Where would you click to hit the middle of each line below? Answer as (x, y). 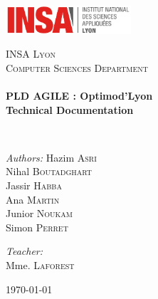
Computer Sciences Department (77, 67)
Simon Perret (37, 227)
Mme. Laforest (40, 264)
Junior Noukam (39, 213)
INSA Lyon (31, 54)
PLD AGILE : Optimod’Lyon (79, 96)
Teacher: (25, 251)
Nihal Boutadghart (49, 171)
